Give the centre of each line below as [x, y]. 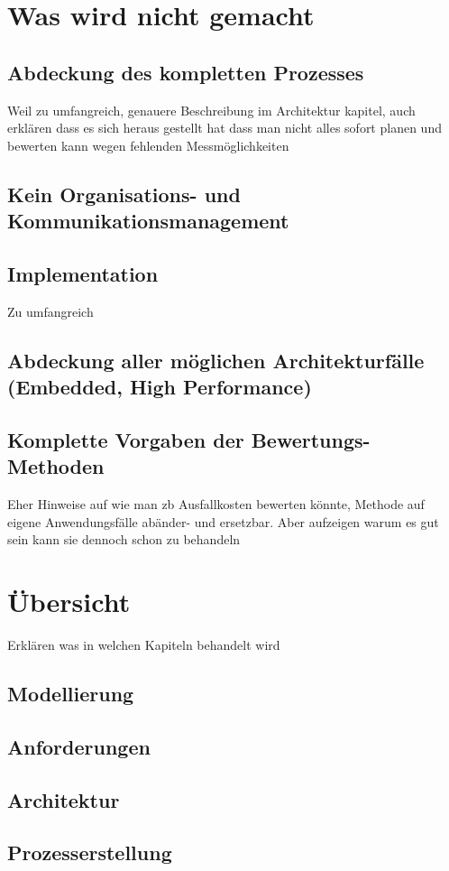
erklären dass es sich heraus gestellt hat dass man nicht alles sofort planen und [224, 128]
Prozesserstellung [90, 852]
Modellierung [71, 693]
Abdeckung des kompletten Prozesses [186, 72]
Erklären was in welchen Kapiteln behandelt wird [144, 644]
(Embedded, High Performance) [160, 387]
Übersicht [69, 602]
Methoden [56, 466]
